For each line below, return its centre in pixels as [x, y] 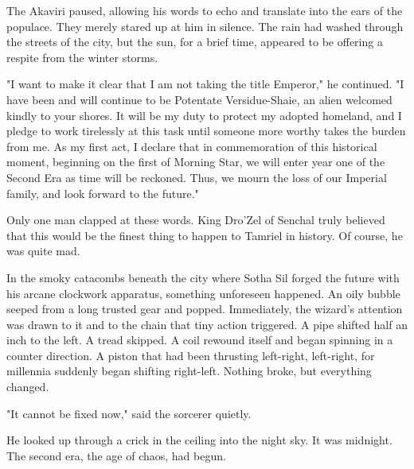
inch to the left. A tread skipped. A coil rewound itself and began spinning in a [200, 340]
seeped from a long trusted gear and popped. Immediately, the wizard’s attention [205, 309]
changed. [28, 387]
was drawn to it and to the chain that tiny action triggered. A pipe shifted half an [207, 324]
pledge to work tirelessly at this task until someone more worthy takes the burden [206, 131]
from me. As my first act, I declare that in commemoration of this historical [192, 146]
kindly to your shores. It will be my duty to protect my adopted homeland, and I [204, 115]
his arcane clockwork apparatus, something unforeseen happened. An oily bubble [203, 293]
